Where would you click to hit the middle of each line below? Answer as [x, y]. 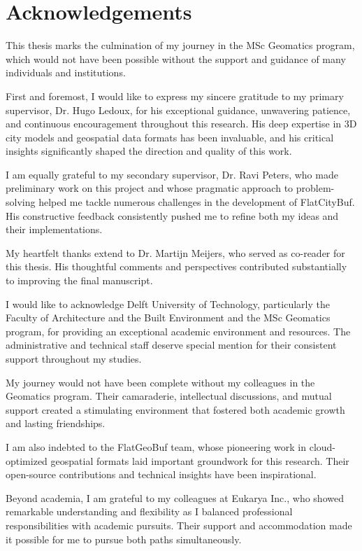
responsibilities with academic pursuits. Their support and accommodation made [179, 525]
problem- [315, 188]
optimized [27, 460]
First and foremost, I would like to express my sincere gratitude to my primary [175, 96]
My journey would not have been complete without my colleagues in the [160, 382]
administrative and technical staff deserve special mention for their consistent [171, 345]
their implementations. [54, 229]
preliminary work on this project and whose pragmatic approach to [150, 188]
